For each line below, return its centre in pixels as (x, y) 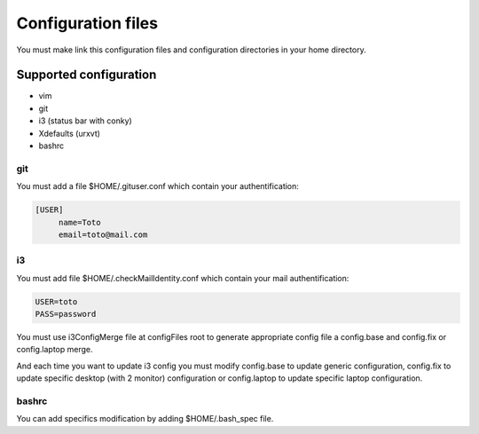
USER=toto (56, 301)
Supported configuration (86, 75)
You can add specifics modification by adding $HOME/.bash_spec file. (145, 419)
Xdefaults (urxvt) (70, 133)
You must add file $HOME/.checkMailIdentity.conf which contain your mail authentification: (183, 278)
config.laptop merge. (55, 350)
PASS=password (66, 314)
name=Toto (79, 222)
